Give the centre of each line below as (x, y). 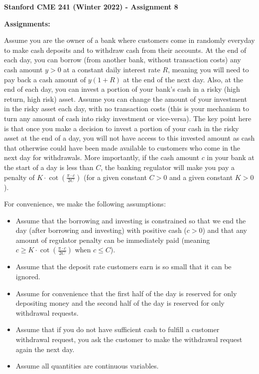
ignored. (28, 277)
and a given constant (201, 177)
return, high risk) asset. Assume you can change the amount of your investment (126, 98)
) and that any (225, 230)
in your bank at (231, 157)
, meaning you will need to (208, 69)
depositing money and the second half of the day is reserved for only (120, 303)
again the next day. (45, 349)
